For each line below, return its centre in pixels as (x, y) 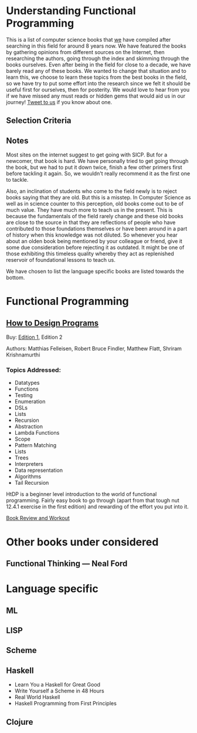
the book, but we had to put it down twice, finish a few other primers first (94, 167)
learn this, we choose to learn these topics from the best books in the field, (97, 77)
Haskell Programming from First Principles (66, 704)
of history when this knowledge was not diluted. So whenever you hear (92, 235)
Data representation (39, 470)
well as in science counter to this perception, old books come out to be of (95, 204)
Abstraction (28, 427)
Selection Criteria (39, 121)
